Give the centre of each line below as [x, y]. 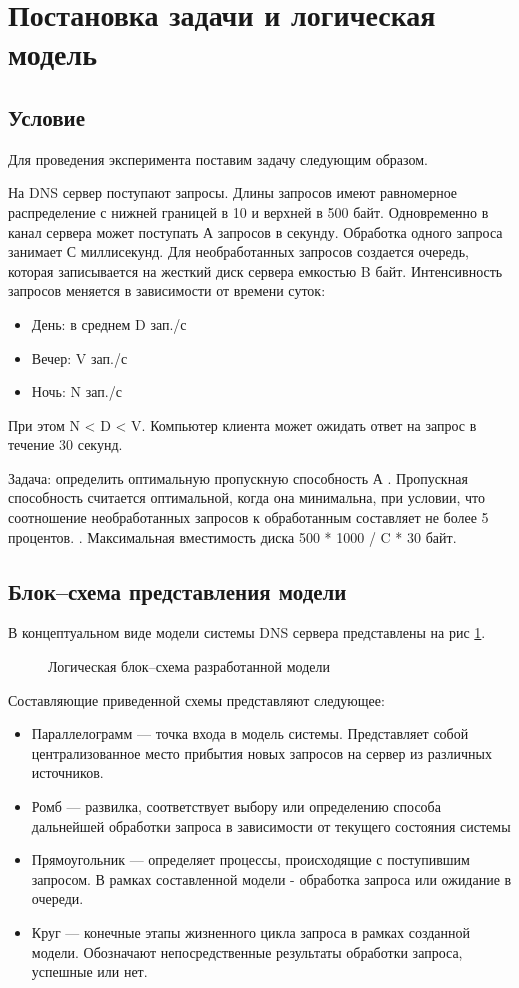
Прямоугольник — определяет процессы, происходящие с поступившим [250, 859]
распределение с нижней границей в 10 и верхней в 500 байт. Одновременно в [248, 211]
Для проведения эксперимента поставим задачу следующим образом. [218, 158]
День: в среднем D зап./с [109, 323]
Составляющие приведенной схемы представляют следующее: [196, 699]
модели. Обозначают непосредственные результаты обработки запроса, [247, 951]
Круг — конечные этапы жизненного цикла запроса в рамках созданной [251, 932]
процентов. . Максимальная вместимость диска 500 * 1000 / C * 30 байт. [232, 536]
